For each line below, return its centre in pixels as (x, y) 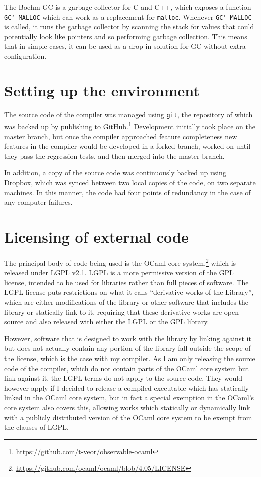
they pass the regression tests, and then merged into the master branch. (114, 155)
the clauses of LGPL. (36, 427)
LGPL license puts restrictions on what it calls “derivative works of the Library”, (129, 292)
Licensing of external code (96, 236)
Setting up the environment (102, 90)
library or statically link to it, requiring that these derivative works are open (122, 312)
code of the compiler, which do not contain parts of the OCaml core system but (126, 368)
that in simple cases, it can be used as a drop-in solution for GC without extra (125, 46)
